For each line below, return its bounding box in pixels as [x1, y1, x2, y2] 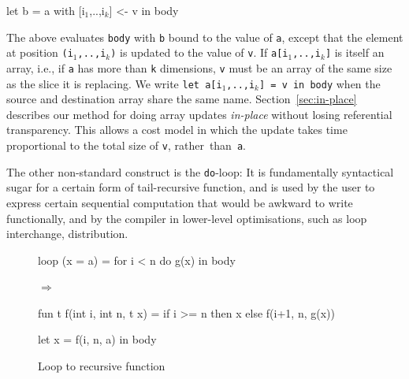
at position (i [6, 44, 73, 61]
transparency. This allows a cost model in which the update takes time [6, 121, 348, 138]
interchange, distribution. [6, 225, 128, 242]
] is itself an [325, 44, 385, 61]
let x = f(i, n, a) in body [38, 331, 157, 347]
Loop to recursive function [38, 358, 165, 374]
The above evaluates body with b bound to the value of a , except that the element [6, 28, 403, 45]
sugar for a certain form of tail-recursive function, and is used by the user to [6, 179, 375, 195]
